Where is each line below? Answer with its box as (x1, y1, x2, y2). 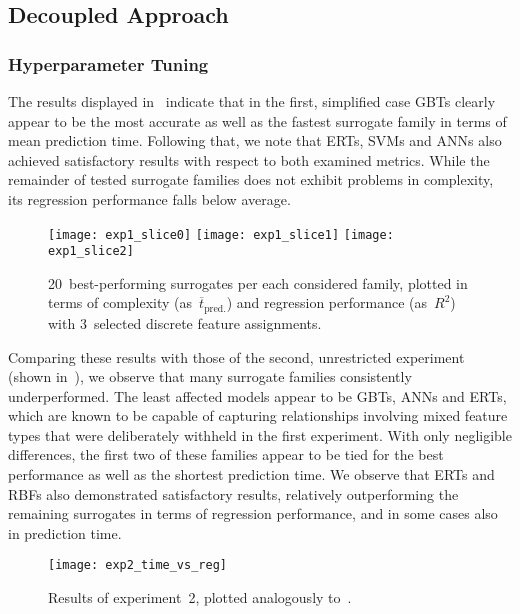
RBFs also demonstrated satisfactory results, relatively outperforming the (8, 483, 459, 504)
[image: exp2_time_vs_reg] (48, 558, 227, 573)
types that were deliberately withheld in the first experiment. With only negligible (8, 424, 512, 445)
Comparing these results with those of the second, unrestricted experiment (8, 346, 465, 367)
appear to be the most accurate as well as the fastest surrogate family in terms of (8, 110, 507, 131)
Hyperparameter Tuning (8, 51, 209, 76)
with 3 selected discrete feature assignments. (48, 312, 322, 333)
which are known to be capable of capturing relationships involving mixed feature (8, 405, 508, 426)
